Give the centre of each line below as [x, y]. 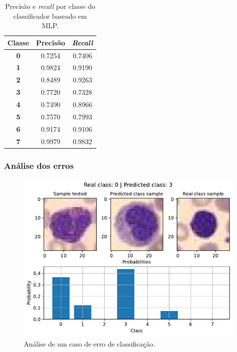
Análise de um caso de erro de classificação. [89, 343]
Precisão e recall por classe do [50, 6]
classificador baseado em [50, 16]
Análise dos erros [39, 165]
